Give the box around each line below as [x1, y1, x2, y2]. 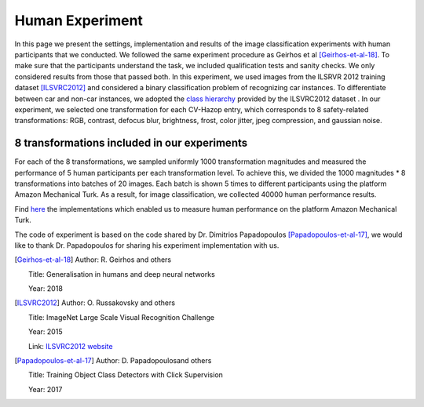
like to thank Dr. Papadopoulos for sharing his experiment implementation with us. [14, 240, 280, 250]
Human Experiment [14, 12, 143, 29]
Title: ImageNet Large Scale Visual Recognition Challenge [28, 312, 215, 322]
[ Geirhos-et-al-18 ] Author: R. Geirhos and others [14, 255, 172, 264]
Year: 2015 [28, 327, 63, 336]
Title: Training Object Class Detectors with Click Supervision [28, 370, 224, 380]
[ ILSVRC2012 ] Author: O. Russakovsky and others [14, 298, 176, 307]
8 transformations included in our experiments [14, 136, 247, 150]
